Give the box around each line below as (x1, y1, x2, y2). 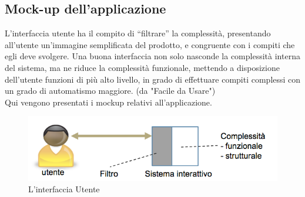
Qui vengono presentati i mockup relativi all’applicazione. (5, 96, 212, 108)
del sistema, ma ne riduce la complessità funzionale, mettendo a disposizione (5, 61, 280, 73)
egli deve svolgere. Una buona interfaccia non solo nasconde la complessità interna (5, 50, 300, 62)
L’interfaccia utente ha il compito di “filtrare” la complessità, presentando (5, 27, 271, 39)
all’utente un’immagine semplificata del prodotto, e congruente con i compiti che (5, 38, 295, 50)
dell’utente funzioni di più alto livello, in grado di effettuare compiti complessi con (5, 73, 301, 85)
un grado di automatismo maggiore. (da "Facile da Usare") (5, 84, 216, 97)
